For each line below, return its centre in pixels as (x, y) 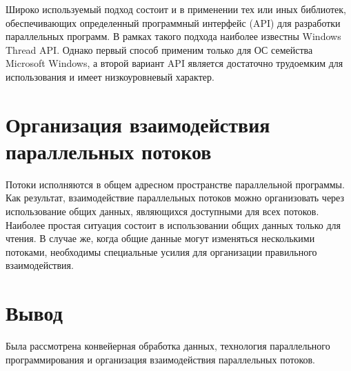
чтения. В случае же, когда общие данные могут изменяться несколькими (160, 238)
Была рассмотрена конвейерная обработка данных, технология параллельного (168, 346)
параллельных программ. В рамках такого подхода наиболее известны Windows (173, 36)
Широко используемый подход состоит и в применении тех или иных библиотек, (176, 9)
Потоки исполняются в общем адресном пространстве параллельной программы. (175, 184)
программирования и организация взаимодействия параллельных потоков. (160, 359)
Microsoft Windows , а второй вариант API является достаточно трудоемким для (174, 63)
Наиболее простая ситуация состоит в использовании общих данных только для (173, 224)
